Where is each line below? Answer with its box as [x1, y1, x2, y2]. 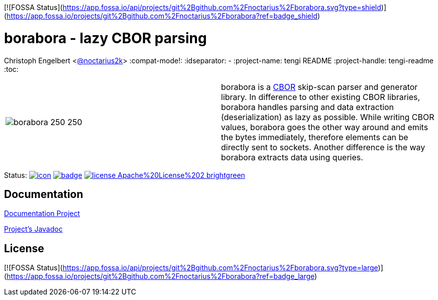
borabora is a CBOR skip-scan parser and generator [221, 81, 418, 92]
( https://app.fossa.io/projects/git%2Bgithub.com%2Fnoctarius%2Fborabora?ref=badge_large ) [4, 272, 317, 281]
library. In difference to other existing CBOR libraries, [221, 91, 420, 102]
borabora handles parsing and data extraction [221, 102, 394, 112]
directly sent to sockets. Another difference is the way [221, 142, 425, 152]
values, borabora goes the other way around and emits [221, 122, 428, 132]
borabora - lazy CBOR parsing [4, 29, 207, 47]
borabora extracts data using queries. [221, 152, 363, 162]
